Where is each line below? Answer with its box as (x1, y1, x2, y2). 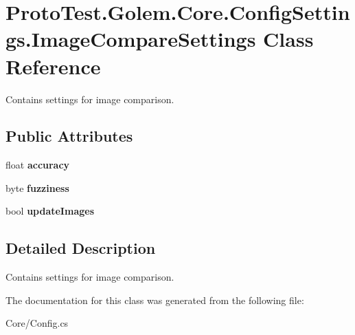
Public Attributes (5, 125, 133, 147)
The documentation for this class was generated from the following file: (5, 292, 304, 307)
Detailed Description (5, 237, 156, 259)
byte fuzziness (5, 180, 69, 195)
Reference (5, 52, 101, 80)
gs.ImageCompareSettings (5, 25, 256, 53)
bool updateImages (5, 204, 94, 218)
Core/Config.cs (5, 316, 69, 330)
